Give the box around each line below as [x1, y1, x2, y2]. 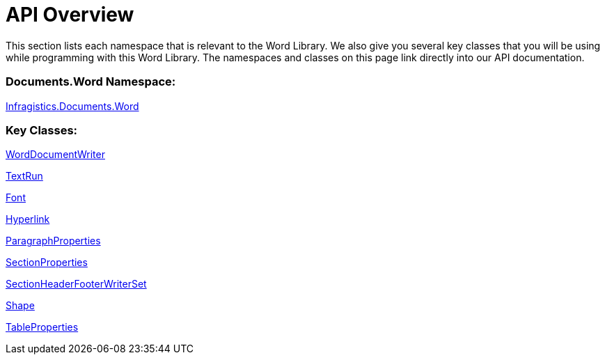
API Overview [6, 3, 134, 26]
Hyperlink [6, 213, 50, 226]
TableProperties [6, 321, 79, 334]
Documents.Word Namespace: [6, 75, 176, 89]
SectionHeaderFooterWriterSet [6, 278, 147, 290]
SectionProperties [6, 256, 88, 269]
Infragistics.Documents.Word [6, 100, 139, 112]
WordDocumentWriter [6, 148, 105, 161]
